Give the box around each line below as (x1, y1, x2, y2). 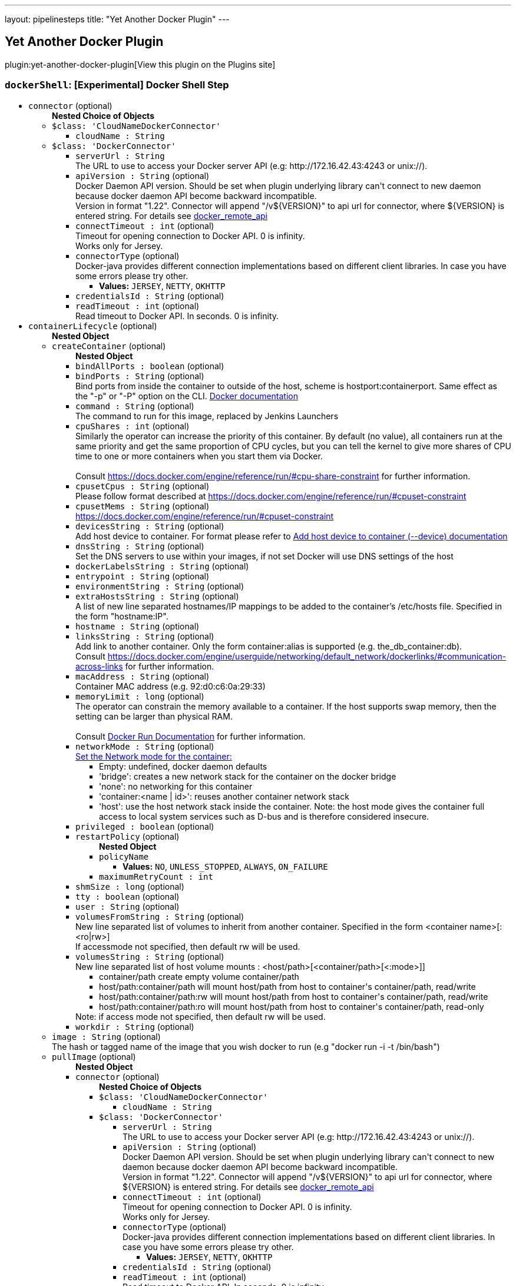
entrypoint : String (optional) (75, 571, 210, 581)
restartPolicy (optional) (75, 831, 180, 841)
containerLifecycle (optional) (28, 320, 157, 331)
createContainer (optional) (52, 340, 166, 351)
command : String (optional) (75, 400, 194, 411)
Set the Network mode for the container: (75, 751, 232, 761)
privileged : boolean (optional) (75, 821, 214, 831)
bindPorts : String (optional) (75, 370, 204, 381)
